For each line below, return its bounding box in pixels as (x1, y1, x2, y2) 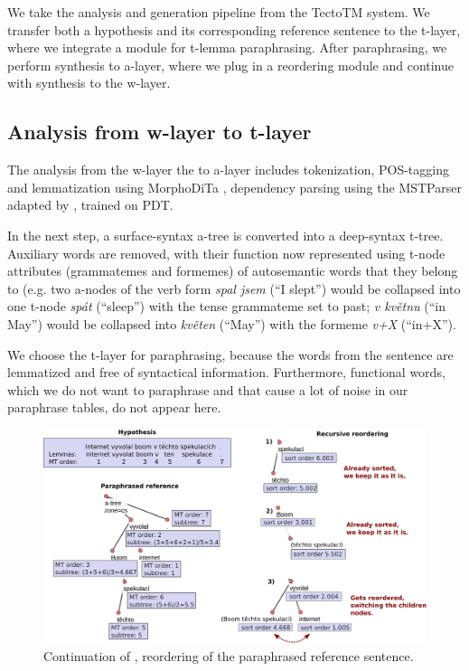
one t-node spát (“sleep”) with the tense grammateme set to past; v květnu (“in (7, 297, 446, 316)
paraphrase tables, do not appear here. (7, 398, 221, 417)
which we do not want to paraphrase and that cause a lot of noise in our (7, 380, 408, 399)
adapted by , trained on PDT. (7, 195, 174, 214)
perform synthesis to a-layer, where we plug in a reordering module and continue (7, 55, 455, 74)
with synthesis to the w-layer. (7, 73, 171, 92)
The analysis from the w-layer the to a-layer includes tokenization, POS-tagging (7, 160, 449, 179)
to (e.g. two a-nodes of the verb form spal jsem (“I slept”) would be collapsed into (7, 279, 461, 298)
